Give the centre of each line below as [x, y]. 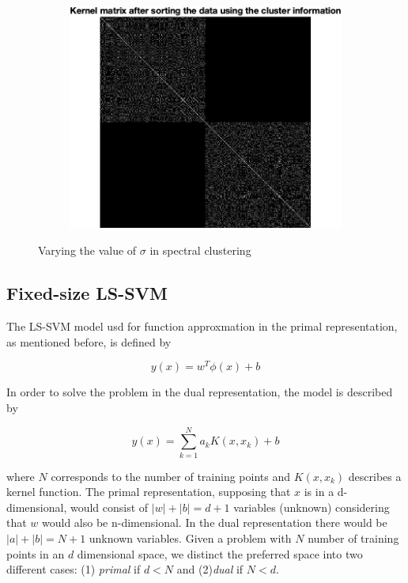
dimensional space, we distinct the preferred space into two [220, 553]
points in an [36, 553]
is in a [319, 492]
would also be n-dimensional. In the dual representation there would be [215, 522]
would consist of [109, 507]
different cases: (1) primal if [74, 569]
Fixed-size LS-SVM [87, 293]
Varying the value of [87, 250]
